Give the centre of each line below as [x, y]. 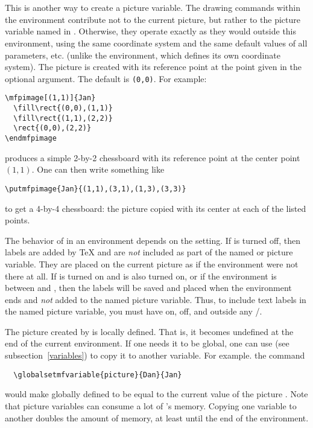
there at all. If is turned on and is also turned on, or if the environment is [141, 276]
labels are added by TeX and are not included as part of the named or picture [149, 252]
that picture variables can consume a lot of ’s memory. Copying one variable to [151, 405]
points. [17, 220]
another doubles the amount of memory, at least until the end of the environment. [157, 417]
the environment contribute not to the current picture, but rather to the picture [153, 19]
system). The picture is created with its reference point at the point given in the [153, 67]
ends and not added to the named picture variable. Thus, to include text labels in [156, 299]
